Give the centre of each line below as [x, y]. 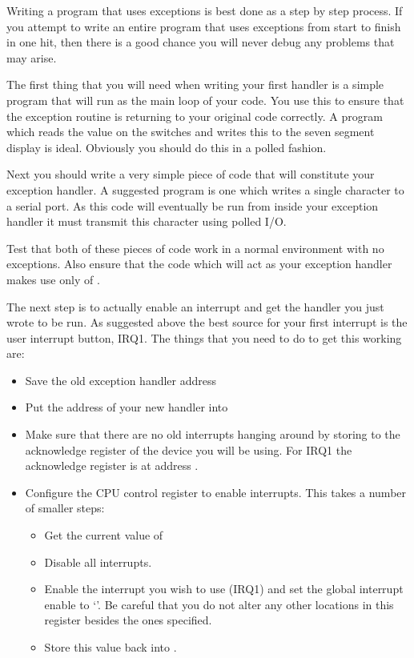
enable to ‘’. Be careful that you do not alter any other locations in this [219, 604]
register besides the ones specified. [128, 620]
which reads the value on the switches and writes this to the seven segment [191, 132]
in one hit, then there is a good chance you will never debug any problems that [201, 42]
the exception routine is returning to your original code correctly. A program [195, 116]
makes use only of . [53, 279]
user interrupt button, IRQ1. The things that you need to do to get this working [204, 337]
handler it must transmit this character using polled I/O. [147, 221]
